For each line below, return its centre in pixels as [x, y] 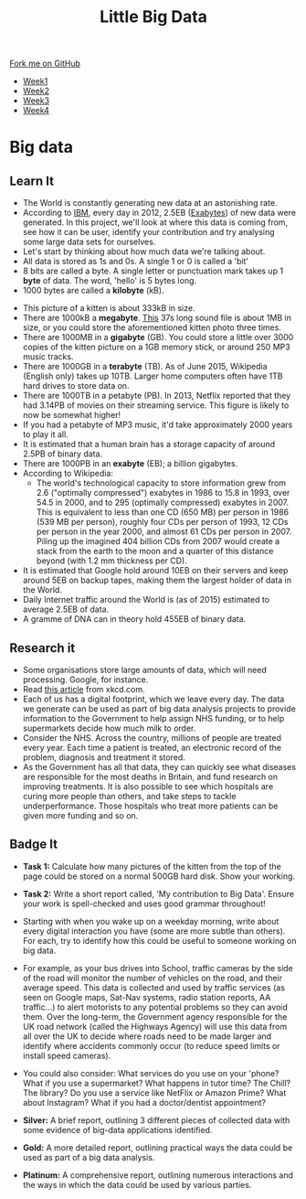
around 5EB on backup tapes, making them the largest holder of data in [157, 580]
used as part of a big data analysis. [89, 1157]
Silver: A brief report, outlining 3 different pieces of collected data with [156, 1120]
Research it [42, 648]
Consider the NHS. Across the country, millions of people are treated [152, 738]
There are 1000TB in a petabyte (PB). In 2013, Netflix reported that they [157, 396]
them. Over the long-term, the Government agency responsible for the [155, 1016]
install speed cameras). [67, 1055]
